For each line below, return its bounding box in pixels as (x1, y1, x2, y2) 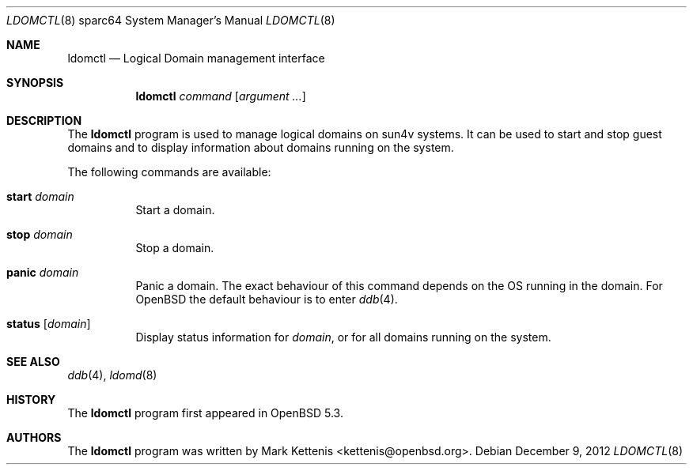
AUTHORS (6, 431, 62, 444)
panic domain (6, 266, 79, 279)
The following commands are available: (67, 165, 271, 179)
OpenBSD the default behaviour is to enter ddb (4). (135, 292, 398, 306)
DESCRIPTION (6, 114, 82, 127)
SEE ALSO (6, 355, 60, 368)
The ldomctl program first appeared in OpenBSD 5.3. (67, 406, 343, 420)
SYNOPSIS (6, 76, 64, 89)
